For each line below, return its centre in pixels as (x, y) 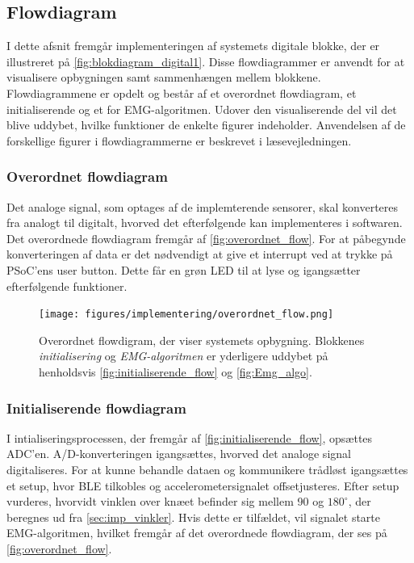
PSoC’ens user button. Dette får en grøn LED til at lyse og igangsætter (184, 269)
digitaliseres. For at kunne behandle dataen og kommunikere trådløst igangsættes (207, 469)
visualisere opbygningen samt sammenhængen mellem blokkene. (164, 77)
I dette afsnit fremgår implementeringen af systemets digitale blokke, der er (193, 46)
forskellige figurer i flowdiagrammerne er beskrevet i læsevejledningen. (179, 140)
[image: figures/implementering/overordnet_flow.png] (186, 315)
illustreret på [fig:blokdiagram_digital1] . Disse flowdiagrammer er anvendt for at (206, 61)
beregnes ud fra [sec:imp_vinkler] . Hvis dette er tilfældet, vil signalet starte (194, 517)
